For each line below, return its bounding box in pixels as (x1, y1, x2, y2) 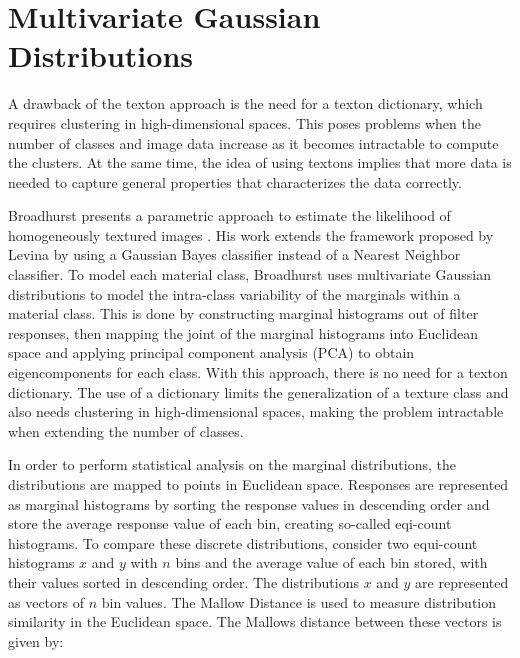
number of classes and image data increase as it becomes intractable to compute (8, 132, 499, 153)
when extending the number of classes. (8, 420, 244, 441)
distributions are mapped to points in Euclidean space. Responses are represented (8, 474, 509, 494)
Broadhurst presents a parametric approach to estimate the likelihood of (8, 205, 451, 226)
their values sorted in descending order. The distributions (8, 571, 359, 592)
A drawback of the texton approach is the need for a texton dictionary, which (8, 93, 483, 114)
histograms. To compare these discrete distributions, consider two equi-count (8, 532, 478, 553)
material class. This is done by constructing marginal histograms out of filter (8, 303, 479, 324)
